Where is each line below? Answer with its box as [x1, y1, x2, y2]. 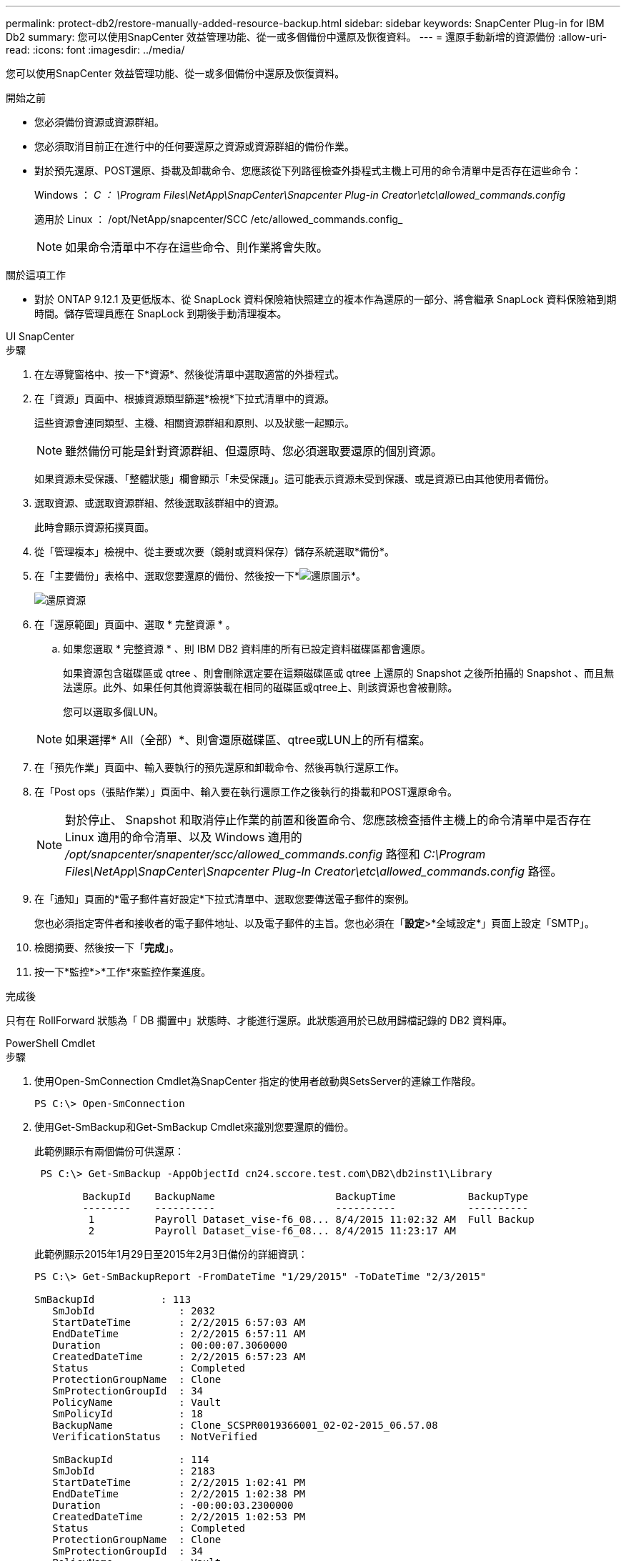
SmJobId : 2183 [52, 1465, 215, 1477]
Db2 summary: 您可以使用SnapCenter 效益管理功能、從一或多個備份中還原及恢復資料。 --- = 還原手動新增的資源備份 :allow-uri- [6, 31, 607, 43]
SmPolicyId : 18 [52, 1408, 204, 1419]
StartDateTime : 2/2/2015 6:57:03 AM [52, 1317, 306, 1328]
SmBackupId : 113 [34, 1294, 192, 1305]
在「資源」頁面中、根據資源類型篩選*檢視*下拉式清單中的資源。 [34, 392, 335, 405]
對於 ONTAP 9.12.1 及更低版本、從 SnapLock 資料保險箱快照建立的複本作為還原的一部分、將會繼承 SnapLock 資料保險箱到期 [34, 293, 617, 305]
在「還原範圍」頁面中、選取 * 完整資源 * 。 [34, 618, 236, 630]
